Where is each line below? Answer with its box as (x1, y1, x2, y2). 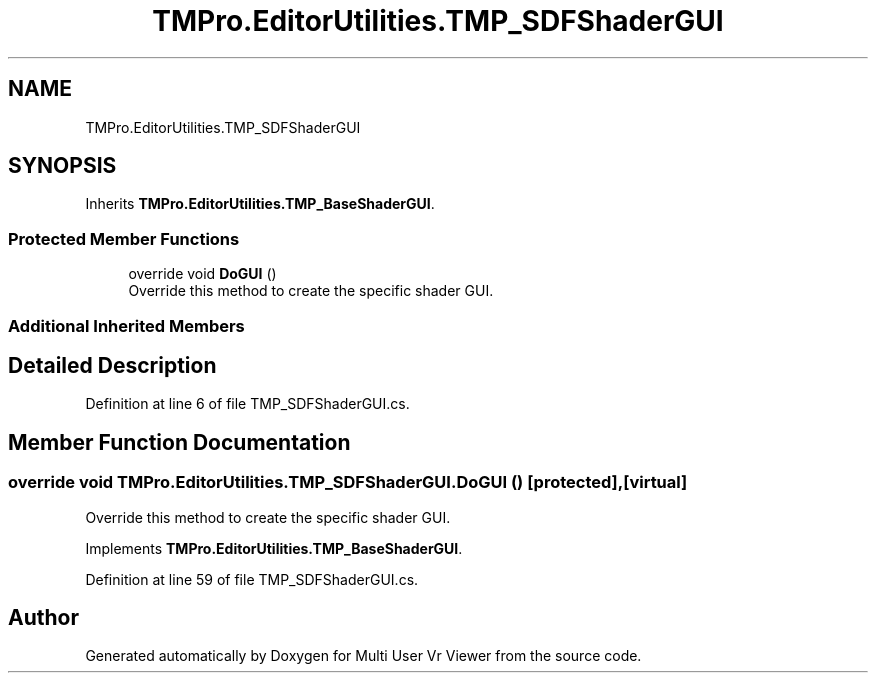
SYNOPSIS (8, 153, 117, 179)
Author (8, 605, 79, 631)
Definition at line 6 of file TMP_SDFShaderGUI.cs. (85, 395, 410, 413)
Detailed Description (8, 352, 217, 378)
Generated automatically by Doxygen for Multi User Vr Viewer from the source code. (85, 647, 642, 665)
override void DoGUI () (128, 265, 277, 283)
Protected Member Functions (8, 228, 240, 249)
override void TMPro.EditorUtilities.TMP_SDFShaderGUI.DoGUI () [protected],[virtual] (8, 472, 688, 493)
